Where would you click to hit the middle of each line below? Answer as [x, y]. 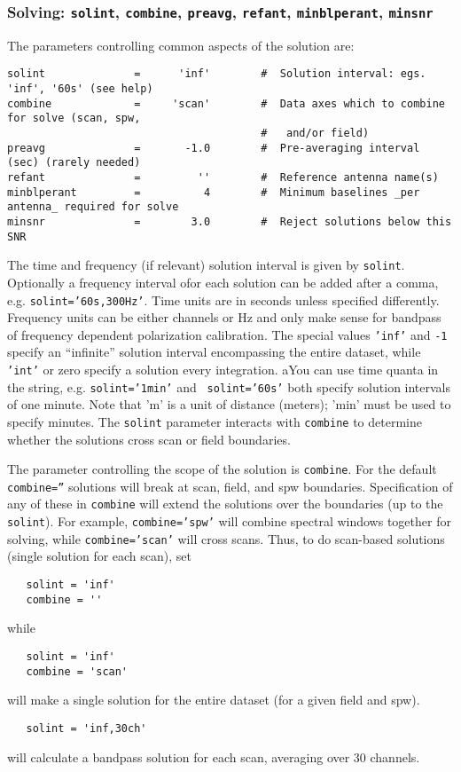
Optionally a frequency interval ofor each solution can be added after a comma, [223, 282]
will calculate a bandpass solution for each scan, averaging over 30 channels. [214, 756]
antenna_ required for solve [93, 207]
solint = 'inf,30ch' [86, 728]
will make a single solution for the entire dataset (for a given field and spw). [214, 700]
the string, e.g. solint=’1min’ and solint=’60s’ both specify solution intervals [229, 386]
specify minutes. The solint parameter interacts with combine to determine [215, 421]
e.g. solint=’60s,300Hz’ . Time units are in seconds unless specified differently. [223, 299]
